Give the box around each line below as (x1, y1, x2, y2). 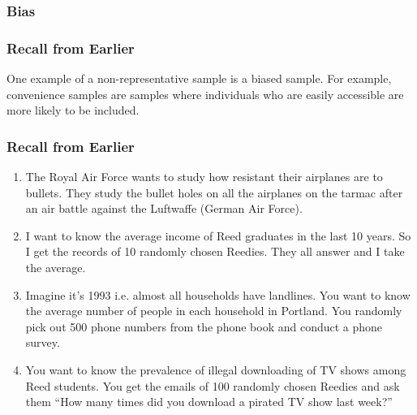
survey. (25, 334, 60, 351)
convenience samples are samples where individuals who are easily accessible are (6, 85, 404, 102)
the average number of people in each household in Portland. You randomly (25, 302, 402, 319)
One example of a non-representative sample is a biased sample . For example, (6, 70, 392, 87)
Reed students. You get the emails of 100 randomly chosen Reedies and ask (25, 377, 400, 394)
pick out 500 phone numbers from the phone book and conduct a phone (25, 318, 383, 335)
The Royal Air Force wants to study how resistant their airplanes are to (25, 168, 383, 185)
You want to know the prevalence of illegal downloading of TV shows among (25, 361, 406, 378)
